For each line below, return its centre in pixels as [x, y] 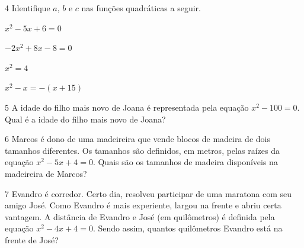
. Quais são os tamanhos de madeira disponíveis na [185, 162]
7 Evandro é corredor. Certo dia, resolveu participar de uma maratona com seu [148, 193]
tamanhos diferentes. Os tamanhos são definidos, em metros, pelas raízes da [142, 150]
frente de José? [32, 239]
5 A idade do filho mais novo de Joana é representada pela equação [127, 107]
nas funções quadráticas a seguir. [141, 8]
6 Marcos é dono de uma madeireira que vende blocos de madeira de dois [137, 139]
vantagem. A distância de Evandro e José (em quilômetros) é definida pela [140, 216]
